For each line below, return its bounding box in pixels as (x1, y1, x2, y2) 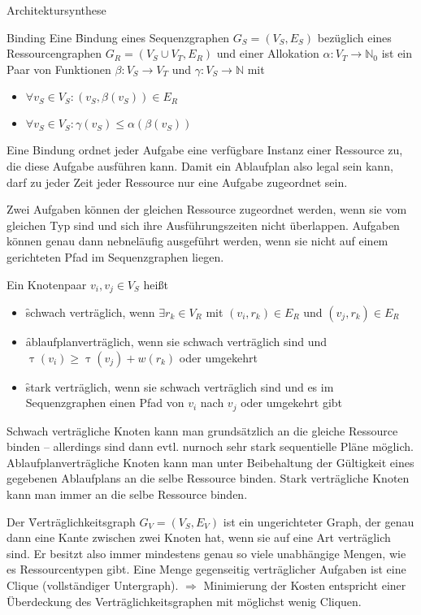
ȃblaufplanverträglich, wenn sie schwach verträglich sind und (25, 332, 328, 349)
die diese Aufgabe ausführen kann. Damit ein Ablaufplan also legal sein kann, (7, 157, 393, 174)
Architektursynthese (7, 2, 106, 18)
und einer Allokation (216, 45, 319, 62)
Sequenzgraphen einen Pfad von (25, 394, 184, 411)
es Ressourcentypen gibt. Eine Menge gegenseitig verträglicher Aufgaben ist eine (7, 561, 406, 578)
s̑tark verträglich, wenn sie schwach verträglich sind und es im (25, 378, 334, 395)
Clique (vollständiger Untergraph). (7, 576, 179, 593)
